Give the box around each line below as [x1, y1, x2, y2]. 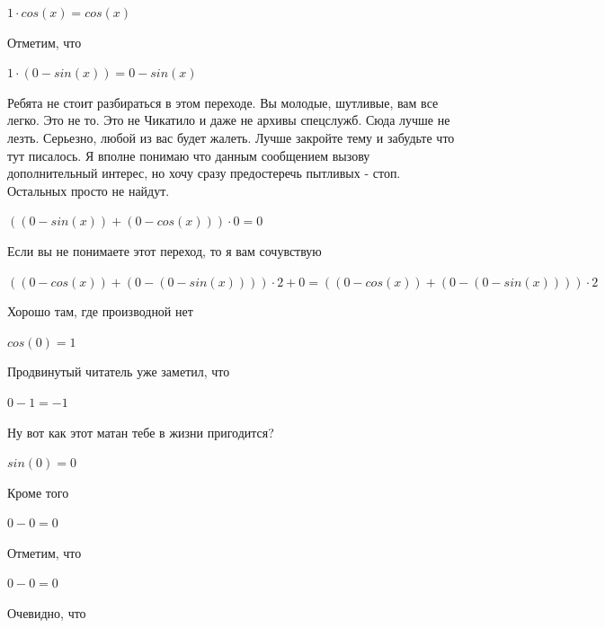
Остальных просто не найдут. [7, 181, 170, 199]
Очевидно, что [7, 604, 86, 623]
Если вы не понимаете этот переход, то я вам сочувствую [7, 241, 322, 260]
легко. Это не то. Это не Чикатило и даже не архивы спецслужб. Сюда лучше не [7, 111, 450, 129]
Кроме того [7, 482, 69, 501]
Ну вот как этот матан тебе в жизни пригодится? [7, 422, 274, 441]
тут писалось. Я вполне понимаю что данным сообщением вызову [7, 146, 370, 164]
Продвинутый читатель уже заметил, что [7, 362, 230, 381]
